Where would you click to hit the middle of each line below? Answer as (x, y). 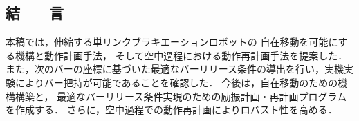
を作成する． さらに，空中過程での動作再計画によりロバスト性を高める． (172, 110)
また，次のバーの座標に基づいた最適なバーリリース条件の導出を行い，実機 (175, 69)
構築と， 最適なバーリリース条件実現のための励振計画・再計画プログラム (181, 96)
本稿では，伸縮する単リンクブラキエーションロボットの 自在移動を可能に (172, 42)
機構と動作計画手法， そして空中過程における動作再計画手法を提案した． (181, 55)
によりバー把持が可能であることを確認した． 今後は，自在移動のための (176, 82)
